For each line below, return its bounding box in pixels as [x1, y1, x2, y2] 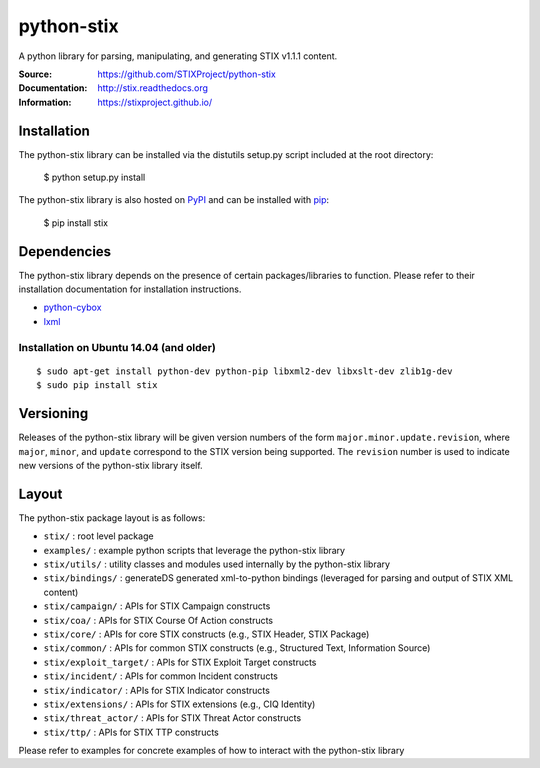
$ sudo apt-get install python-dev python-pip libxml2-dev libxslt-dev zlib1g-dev [36, 365, 453, 377]
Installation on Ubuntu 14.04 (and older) [18, 340, 217, 354]
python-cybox [43, 301, 102, 314]
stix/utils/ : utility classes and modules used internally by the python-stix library [43, 558, 390, 570]
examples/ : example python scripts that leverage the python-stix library [43, 544, 345, 556]
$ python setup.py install [43, 171, 146, 184]
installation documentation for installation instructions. [18, 283, 242, 295]
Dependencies [18, 243, 112, 260]
